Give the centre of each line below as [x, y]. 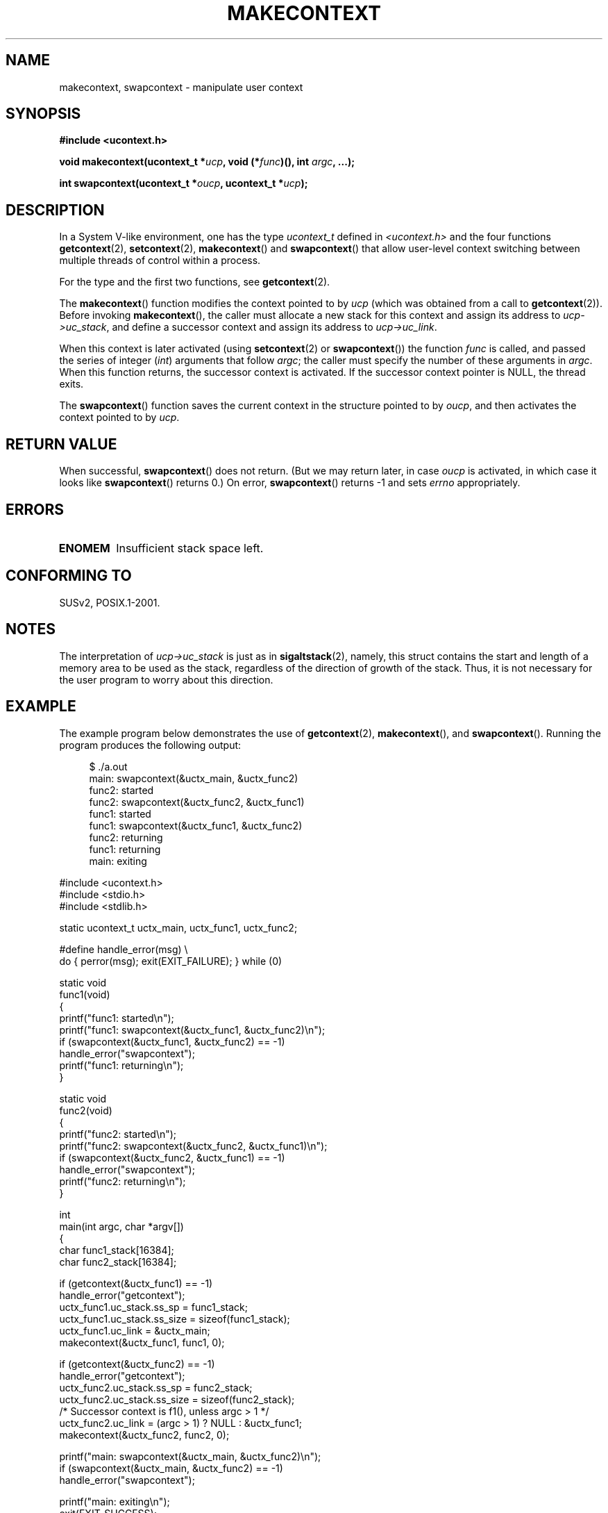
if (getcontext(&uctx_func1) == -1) [136, 1283]
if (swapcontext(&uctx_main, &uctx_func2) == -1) [171, 1468]
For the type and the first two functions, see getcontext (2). [195, 282]
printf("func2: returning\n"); [123, 1181]
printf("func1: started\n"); [117, 1018]
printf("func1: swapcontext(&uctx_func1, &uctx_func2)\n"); [192, 1030]
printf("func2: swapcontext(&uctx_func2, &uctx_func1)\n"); [193, 1146]
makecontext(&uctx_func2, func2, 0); [144, 1435]
